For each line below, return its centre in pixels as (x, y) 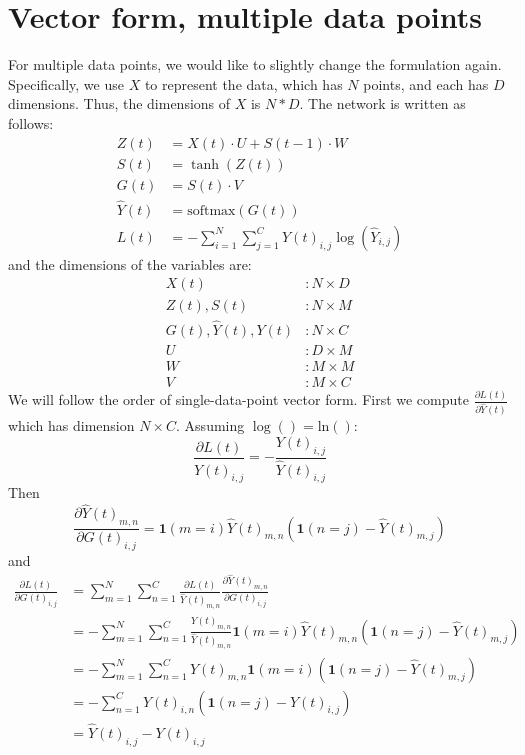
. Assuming (210, 425)
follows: (31, 122)
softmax (211, 210)
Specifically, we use (66, 83)
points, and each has (426, 83)
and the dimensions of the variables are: (130, 263)
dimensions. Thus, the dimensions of (119, 103)
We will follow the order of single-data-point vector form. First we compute (238, 399)
